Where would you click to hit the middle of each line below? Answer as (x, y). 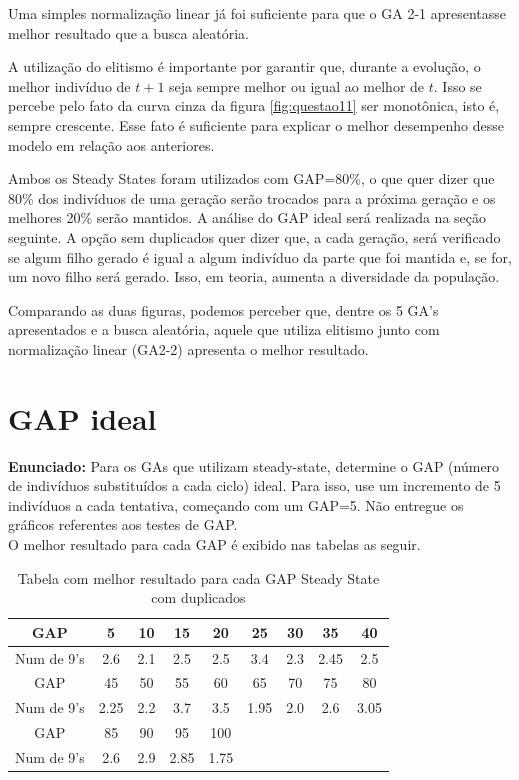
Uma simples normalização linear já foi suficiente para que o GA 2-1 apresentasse (257, 13)
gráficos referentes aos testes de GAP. (123, 524)
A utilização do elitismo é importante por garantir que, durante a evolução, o (244, 66)
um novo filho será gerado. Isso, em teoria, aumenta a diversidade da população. (254, 276)
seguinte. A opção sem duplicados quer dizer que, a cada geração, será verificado (254, 236)
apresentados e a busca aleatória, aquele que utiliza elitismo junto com (224, 329)
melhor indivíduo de (69, 85)
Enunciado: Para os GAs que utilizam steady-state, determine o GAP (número (254, 465)
